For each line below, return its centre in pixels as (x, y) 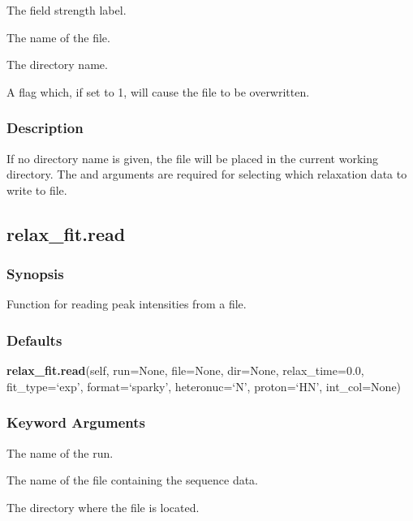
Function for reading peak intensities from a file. (127, 304)
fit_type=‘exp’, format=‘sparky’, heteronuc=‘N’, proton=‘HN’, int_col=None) (204, 386)
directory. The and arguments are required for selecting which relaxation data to (207, 174)
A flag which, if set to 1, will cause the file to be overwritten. (158, 91)
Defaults (34, 340)
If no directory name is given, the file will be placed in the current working (192, 158)
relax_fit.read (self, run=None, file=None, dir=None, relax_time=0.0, (185, 370)
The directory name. (57, 65)
